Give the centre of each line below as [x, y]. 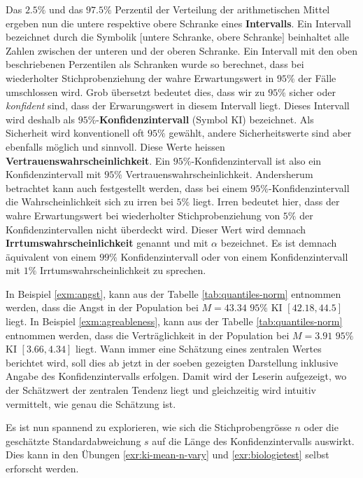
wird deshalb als [40, 119]
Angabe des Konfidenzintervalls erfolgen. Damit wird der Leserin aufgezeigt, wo [176, 376]
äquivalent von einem [51, 256]
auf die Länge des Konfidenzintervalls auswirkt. [253, 441]
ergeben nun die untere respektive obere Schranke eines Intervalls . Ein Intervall [178, 23]
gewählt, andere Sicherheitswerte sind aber [260, 133]
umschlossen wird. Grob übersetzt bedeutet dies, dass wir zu [135, 91]
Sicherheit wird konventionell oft [75, 133]
